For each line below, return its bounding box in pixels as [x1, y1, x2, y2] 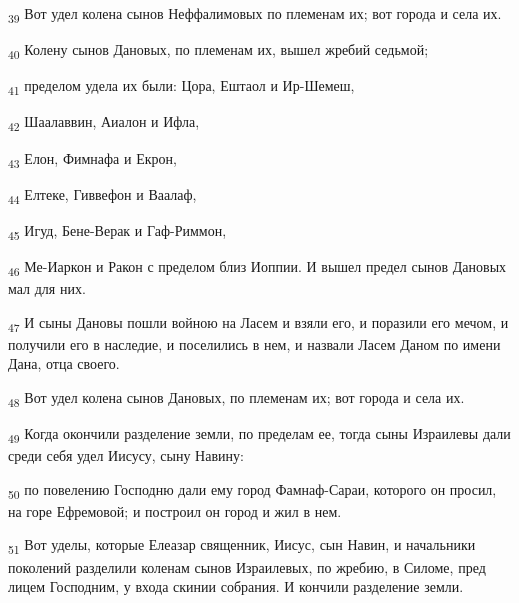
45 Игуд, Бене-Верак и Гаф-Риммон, [8, 219, 227, 243]
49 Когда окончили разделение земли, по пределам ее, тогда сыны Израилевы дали [8, 423, 511, 446]
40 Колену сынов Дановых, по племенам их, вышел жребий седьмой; [8, 39, 429, 62]
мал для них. [8, 278, 86, 298]
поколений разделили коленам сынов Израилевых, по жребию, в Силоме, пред [8, 556, 486, 577]
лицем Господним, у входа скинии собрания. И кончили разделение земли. [8, 576, 464, 597]
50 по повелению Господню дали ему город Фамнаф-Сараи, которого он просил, [8, 478, 497, 502]
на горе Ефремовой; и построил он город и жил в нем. [8, 500, 342, 521]
